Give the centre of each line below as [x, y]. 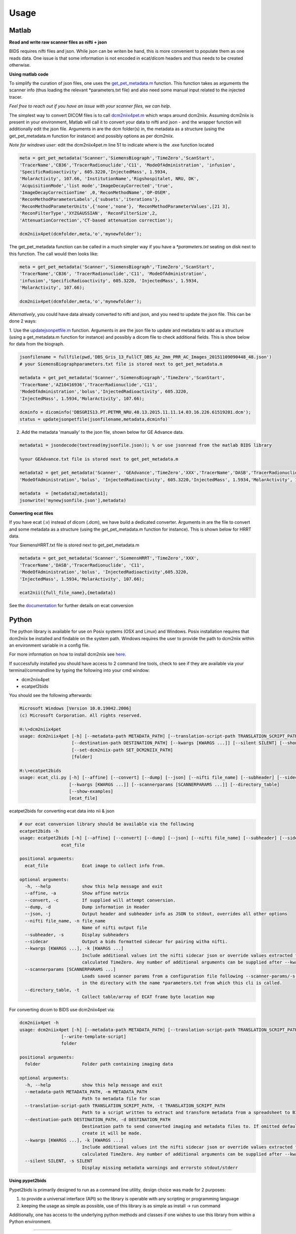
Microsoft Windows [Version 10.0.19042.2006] [75, 709]
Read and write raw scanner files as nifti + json [58, 42]
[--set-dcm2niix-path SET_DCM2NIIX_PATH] [122, 750]
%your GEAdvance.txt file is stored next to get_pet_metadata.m [99, 459]
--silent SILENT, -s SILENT [59, 1161]
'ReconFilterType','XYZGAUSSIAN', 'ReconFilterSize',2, [89, 213]
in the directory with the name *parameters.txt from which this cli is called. [182, 983]
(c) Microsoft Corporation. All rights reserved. [81, 715]
